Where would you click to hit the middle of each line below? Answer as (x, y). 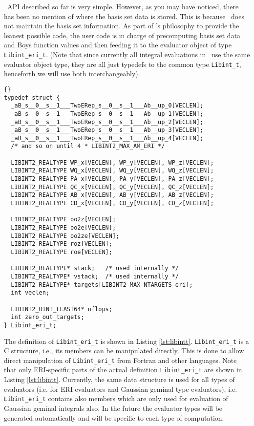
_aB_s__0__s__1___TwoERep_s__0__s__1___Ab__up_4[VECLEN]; (107, 138)
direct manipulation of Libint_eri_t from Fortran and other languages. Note (120, 360)
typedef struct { (32, 97)
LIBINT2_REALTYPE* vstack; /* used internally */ (95, 276)
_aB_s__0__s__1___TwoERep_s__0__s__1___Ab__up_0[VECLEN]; (107, 106)
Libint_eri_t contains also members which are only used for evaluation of (116, 398)
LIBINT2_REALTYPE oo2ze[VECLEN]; (65, 236)
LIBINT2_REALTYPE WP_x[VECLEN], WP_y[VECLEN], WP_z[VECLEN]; (112, 162)
